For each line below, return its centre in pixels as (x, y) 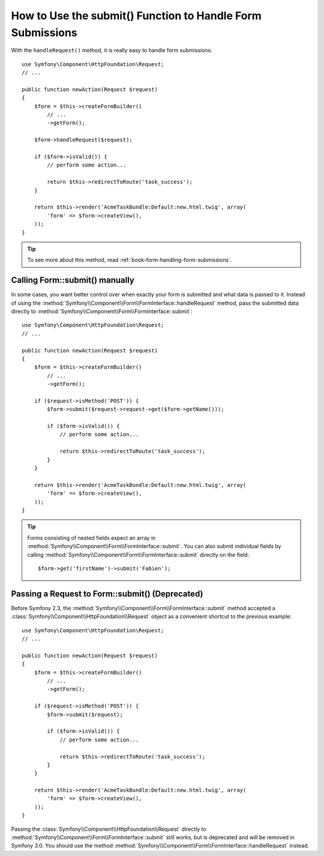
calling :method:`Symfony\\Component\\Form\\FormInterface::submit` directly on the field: (138, 555)
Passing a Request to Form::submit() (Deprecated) (107, 594)
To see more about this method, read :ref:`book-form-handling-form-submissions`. (130, 260)
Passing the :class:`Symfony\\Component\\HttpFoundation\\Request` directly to (109, 829)
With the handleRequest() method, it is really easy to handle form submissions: (112, 50)
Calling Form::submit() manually (73, 280)
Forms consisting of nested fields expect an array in (91, 537)
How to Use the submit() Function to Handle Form (136, 16)
